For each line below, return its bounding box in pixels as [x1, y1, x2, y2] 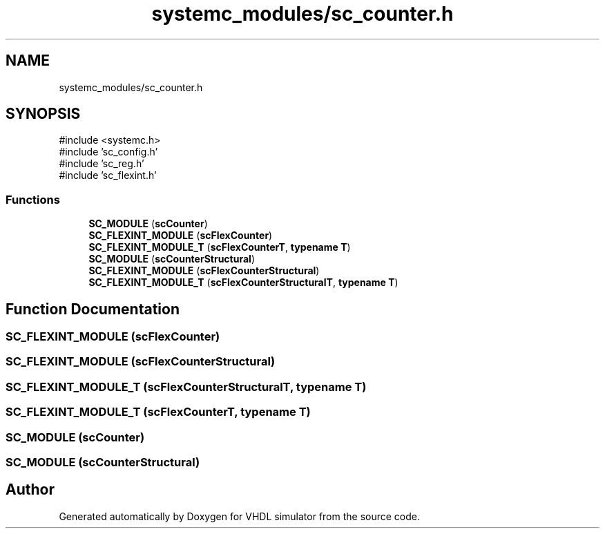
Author [6, 481, 55, 499]
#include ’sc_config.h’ [59, 146, 158, 158]
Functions [6, 192, 60, 207]
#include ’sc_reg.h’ [59, 158, 144, 170]
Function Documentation [6, 300, 180, 318]
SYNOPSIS [6, 105, 81, 123]
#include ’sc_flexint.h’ [59, 169, 157, 182]
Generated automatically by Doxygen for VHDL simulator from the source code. [59, 510, 421, 522]
